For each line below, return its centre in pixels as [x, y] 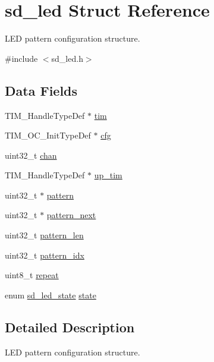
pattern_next [71, 215]
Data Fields [41, 90]
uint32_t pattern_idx [45, 255]
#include [21, 58]
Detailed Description [70, 327]
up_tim [108, 175]
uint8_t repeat [32, 275]
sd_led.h [67, 58]
